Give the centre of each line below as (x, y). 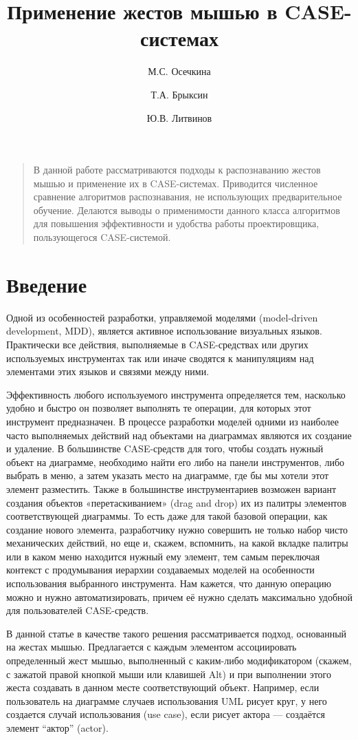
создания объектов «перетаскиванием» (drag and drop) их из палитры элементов (177, 502)
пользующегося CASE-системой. (102, 237)
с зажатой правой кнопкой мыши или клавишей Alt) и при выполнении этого (169, 674)
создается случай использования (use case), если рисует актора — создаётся (166, 714)
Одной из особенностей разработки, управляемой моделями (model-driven (162, 317)
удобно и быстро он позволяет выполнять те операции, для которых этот (159, 408)
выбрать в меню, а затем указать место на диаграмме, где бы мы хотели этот (168, 475)
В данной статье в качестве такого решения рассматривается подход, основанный (177, 633)
